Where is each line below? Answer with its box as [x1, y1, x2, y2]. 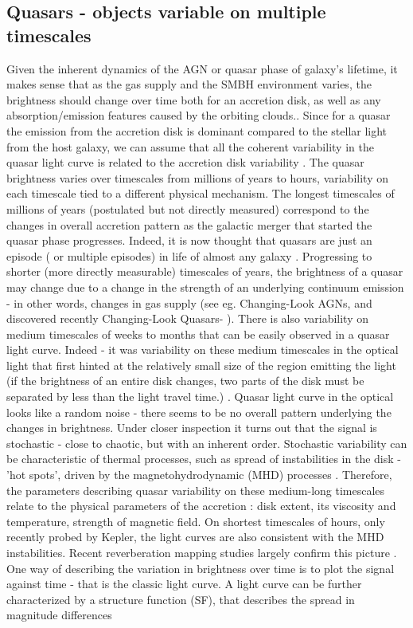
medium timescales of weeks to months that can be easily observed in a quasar [6, 325, 390, 342]
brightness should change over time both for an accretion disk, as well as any [6, 91, 381, 108]
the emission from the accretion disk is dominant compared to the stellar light [6, 122, 388, 139]
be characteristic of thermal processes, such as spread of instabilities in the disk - [6, 450, 401, 467]
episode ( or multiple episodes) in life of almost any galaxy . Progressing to [6, 247, 372, 264]
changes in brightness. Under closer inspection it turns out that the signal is [6, 419, 377, 436]
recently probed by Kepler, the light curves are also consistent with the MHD [6, 528, 384, 545]
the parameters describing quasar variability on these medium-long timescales [6, 481, 385, 498]
